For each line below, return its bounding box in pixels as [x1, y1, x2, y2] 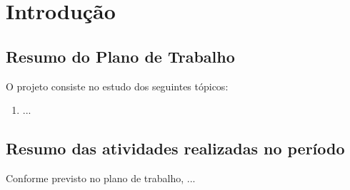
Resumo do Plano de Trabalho [6, 45, 235, 67]
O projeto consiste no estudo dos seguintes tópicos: [6, 78, 229, 93]
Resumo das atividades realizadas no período [6, 137, 345, 159]
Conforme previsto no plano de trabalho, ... [6, 170, 196, 185]
